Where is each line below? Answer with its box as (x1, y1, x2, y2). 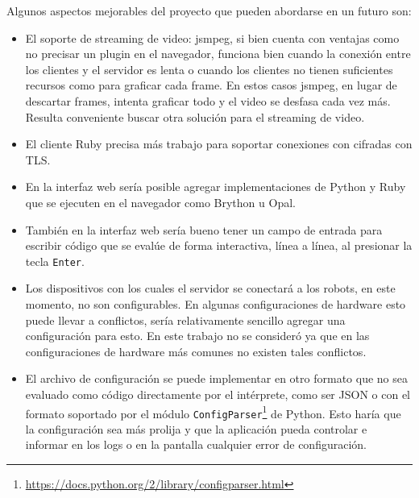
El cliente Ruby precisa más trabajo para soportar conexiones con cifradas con (25, 135, 413, 152)
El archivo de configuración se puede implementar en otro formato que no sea (25, 370, 408, 387)
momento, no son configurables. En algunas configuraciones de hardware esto (25, 295, 406, 312)
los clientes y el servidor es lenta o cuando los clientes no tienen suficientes (25, 60, 393, 77)
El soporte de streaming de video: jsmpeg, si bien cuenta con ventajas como (25, 29, 400, 46)
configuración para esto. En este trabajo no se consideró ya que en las (25, 327, 370, 344)
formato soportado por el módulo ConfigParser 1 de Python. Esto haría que (25, 402, 401, 421)
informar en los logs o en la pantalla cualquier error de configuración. (25, 436, 367, 453)
